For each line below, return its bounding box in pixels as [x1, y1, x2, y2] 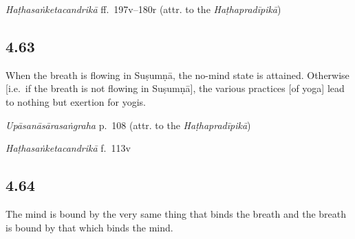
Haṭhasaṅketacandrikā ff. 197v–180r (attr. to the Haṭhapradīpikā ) [6, 2, 281, 16]
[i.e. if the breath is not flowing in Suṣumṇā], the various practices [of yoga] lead [6, 81, 345, 95]
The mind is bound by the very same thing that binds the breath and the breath [6, 206, 347, 220]
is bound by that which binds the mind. [6, 220, 173, 234]
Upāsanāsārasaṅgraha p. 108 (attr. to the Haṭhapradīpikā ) [6, 117, 251, 132]
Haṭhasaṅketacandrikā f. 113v [6, 141, 131, 155]
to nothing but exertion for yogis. [6, 94, 146, 109]
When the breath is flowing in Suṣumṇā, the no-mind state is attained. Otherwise [6, 67, 349, 82]
